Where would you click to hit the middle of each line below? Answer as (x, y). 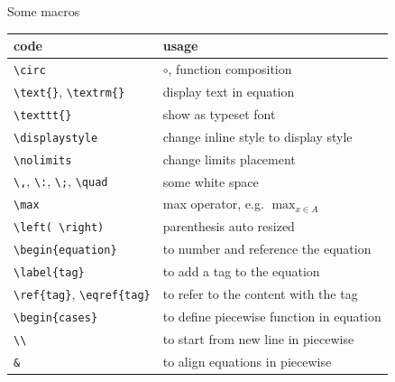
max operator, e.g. (213, 204)
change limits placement (229, 158)
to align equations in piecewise (247, 361)
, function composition (230, 68)
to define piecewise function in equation (272, 316)
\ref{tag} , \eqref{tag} (82, 293)
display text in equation (229, 91)
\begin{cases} (56, 317)
